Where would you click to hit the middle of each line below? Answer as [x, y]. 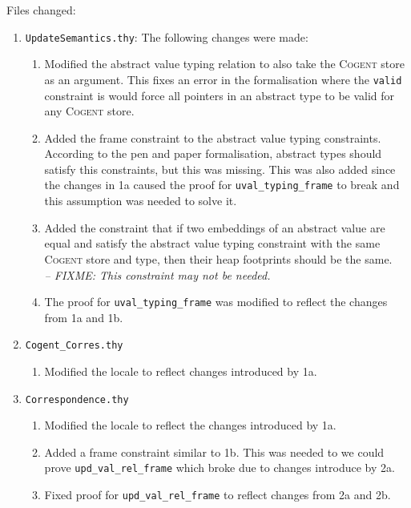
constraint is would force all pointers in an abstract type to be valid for [220, 95]
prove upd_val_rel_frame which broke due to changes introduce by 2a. [220, 468]
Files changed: [41, 10]
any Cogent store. [89, 111]
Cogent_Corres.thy [74, 346]
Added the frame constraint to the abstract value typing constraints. [213, 137]
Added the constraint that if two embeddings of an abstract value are [215, 227]
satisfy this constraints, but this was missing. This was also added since [220, 169]
